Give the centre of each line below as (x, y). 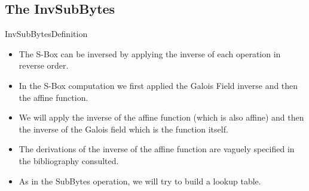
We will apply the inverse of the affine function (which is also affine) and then (161, 117)
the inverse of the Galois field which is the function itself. (123, 129)
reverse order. (44, 65)
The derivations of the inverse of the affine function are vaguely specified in (157, 149)
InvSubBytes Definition (46, 34)
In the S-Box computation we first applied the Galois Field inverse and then (158, 85)
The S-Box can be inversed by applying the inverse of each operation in (150, 53)
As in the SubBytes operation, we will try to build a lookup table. (140, 181)
